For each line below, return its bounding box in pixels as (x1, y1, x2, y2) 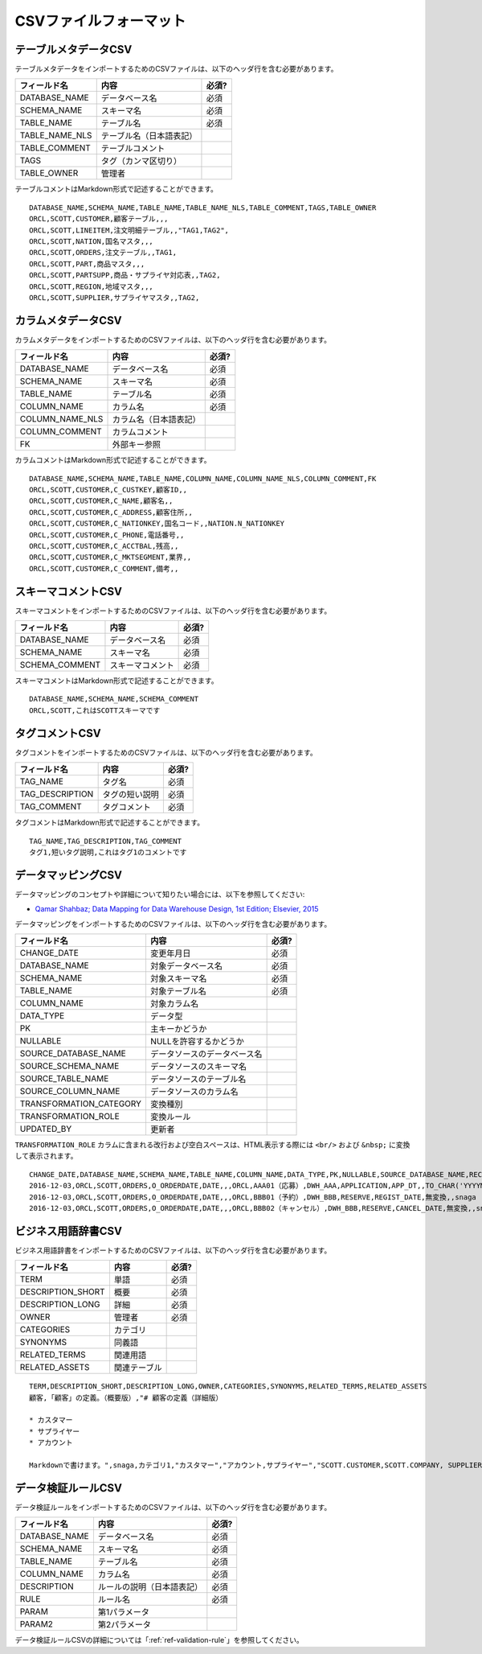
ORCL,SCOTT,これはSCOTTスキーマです (29, 706, 161, 715)
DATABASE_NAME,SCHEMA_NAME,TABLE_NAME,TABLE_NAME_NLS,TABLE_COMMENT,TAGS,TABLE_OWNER (29, 203, 377, 212)
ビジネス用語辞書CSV (14, 1224, 122, 1238)
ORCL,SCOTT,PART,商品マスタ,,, (29, 259, 145, 269)
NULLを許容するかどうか (149, 1036, 244, 1047)
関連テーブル (113, 1362, 162, 1373)
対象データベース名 (149, 961, 223, 972)
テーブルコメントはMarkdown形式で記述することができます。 (14, 184, 219, 194)
